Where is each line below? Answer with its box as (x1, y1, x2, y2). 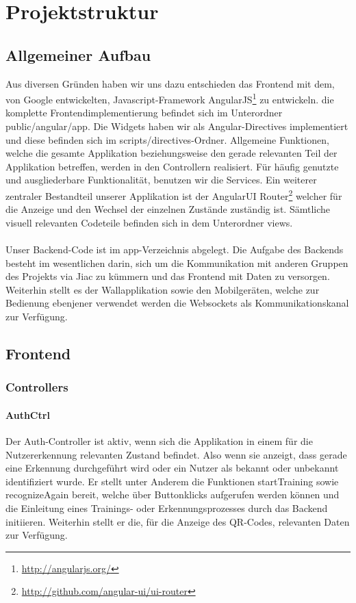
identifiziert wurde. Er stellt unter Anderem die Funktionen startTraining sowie (5, 474, 339, 488)
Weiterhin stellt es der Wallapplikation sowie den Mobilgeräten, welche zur (5, 282, 320, 296)
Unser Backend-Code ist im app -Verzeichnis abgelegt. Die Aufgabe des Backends (5, 242, 344, 257)
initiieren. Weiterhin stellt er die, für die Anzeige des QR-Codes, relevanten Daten (5, 514, 350, 528)
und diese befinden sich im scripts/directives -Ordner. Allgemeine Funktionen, (5, 132, 329, 146)
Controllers (5, 379, 68, 396)
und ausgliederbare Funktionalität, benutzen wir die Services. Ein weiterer (5, 172, 317, 187)
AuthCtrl (5, 407, 50, 422)
